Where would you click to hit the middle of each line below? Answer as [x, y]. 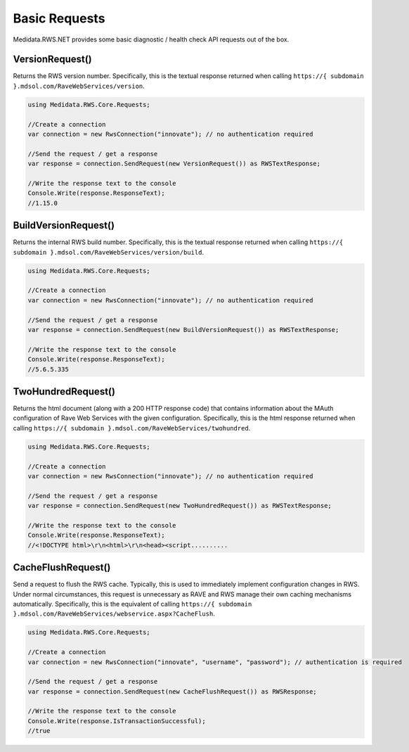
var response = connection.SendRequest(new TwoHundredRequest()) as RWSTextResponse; [180, 506]
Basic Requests [59, 18]
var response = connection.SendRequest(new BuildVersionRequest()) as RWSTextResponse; [183, 330]
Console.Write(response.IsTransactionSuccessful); [117, 721]
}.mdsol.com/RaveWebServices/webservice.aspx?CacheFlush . [114, 614]
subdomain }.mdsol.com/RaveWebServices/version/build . [108, 252]
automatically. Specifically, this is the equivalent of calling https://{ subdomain [132, 604]
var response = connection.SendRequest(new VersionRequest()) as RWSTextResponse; [174, 164]
